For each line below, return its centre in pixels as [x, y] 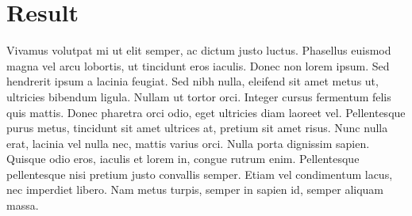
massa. [23, 205]
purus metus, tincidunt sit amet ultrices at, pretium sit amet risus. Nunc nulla [197, 128]
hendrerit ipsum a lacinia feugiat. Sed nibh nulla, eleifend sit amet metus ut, [193, 81]
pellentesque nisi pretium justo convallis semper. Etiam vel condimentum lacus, [200, 174]
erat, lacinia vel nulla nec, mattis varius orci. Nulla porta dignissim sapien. [188, 143]
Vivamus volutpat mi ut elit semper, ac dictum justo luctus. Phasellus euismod [199, 50]
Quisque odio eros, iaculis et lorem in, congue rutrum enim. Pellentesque [183, 159]
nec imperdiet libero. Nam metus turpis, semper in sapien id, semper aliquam [195, 189]
